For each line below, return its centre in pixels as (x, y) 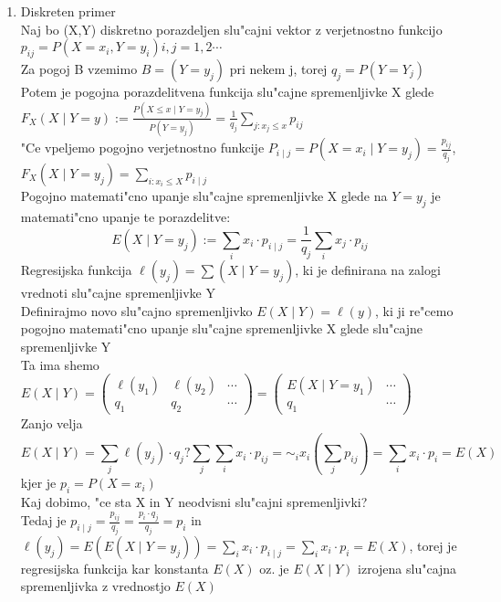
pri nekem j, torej (278, 68)
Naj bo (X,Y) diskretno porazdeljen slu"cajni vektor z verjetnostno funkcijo (231, 29)
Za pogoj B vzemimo (79, 68)
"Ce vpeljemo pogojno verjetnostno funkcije (142, 148)
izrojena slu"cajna (407, 568)
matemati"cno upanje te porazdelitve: (125, 216)
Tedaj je (43, 520)
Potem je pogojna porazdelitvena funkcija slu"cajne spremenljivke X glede (227, 91)
